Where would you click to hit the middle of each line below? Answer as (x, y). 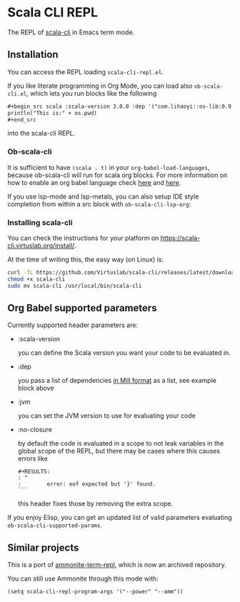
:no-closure (35, 430)
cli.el (17, 94)
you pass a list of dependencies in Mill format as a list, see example (117, 381)
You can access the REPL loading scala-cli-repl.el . (86, 71)
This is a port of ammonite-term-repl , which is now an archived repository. (117, 565)
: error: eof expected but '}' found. (86, 484)
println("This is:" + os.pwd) (52, 113)
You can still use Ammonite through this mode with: (83, 578)
